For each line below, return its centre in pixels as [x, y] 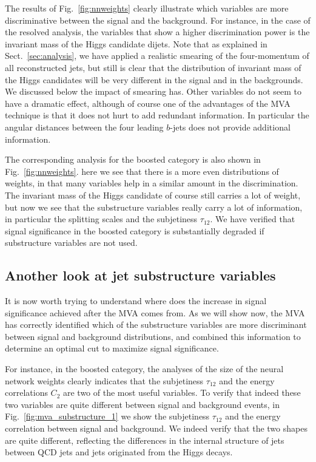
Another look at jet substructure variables [140, 275]
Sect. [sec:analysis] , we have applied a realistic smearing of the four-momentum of [157, 56]
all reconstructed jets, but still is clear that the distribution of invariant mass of [153, 67]
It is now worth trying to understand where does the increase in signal [136, 301]
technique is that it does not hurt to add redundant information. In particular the [157, 115]
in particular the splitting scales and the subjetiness [101, 219]
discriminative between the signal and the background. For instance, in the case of [158, 20]
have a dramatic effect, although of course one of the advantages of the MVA [148, 103]
